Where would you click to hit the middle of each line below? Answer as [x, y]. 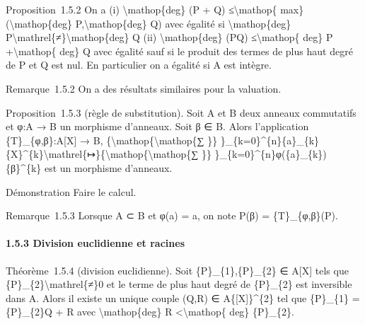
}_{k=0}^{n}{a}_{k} [270, 140]
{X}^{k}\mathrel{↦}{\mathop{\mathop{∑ [102, 154]
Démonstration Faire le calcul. [71, 191]
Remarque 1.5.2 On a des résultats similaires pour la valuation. [144, 88]
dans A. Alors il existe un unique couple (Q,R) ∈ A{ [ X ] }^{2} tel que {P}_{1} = [183, 297]
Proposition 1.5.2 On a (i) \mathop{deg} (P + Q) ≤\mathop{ [141, 9]
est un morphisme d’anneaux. [108, 167]
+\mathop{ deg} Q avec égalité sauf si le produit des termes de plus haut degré [179, 51]
